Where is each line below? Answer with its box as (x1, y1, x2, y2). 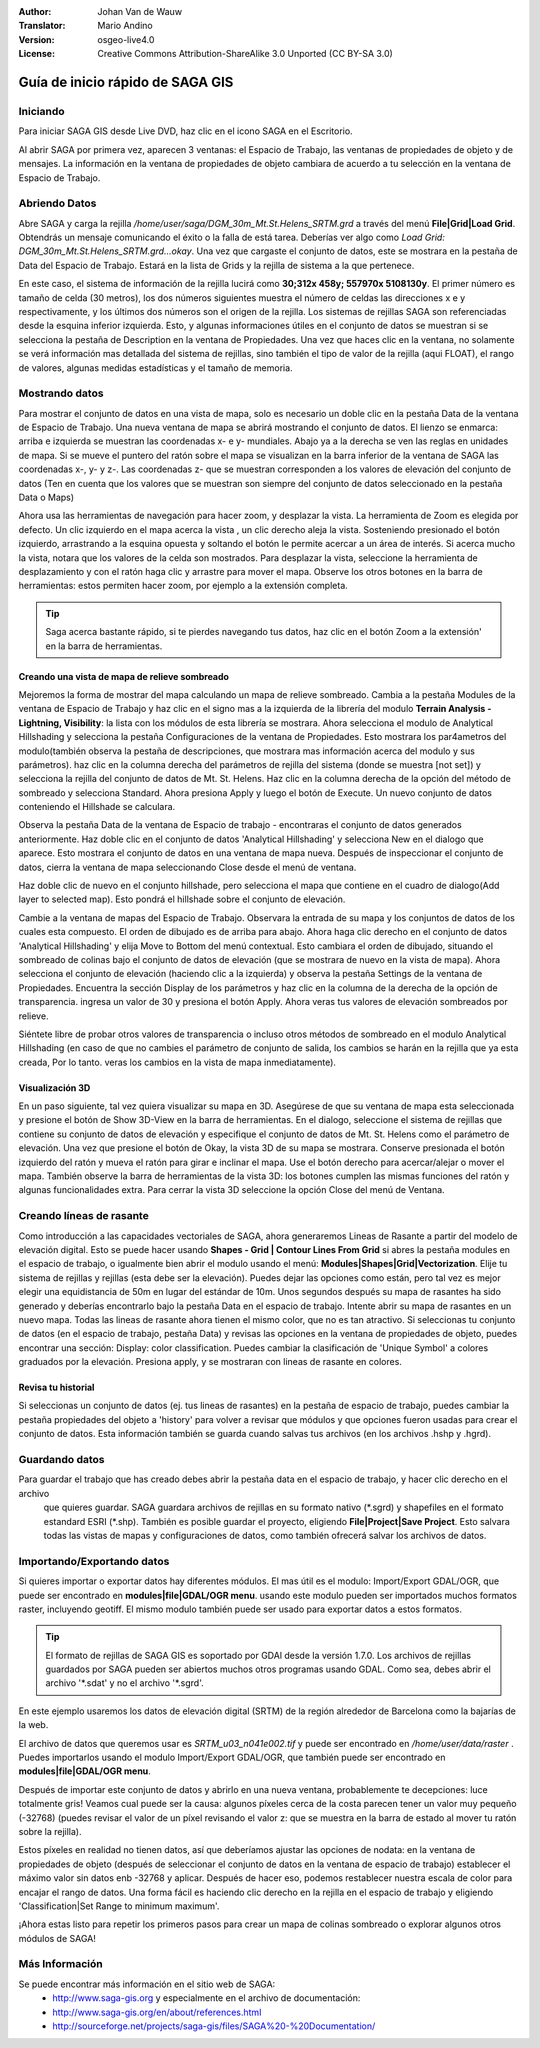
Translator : (18, 20, 66, 32)
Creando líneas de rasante (18, 1209, 149, 1223)
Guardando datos (18, 1453, 105, 1467)
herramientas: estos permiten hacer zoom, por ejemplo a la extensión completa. (18, 580, 349, 592)
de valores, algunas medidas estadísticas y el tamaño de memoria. (18, 361, 294, 374)
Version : (18, 33, 55, 45)
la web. (18, 1719, 49, 1731)
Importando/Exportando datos (18, 1554, 170, 1568)
